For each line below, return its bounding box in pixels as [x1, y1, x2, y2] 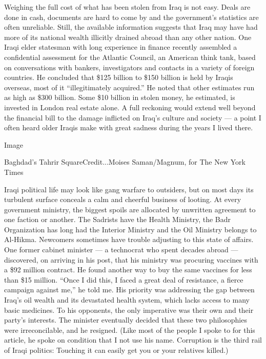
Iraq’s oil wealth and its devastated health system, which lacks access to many [4, 294, 250, 305]
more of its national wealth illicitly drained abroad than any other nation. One [4, 31, 252, 42]
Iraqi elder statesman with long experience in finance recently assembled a [4, 42, 237, 52]
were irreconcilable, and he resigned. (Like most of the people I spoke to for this [4, 324, 255, 335]
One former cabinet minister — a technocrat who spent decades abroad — [4, 244, 238, 255]
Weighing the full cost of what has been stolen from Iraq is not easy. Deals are [4, 2, 251, 12]
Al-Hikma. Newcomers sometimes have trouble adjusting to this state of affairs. [4, 234, 254, 245]
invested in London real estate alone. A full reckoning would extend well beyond [4, 102, 256, 112]
